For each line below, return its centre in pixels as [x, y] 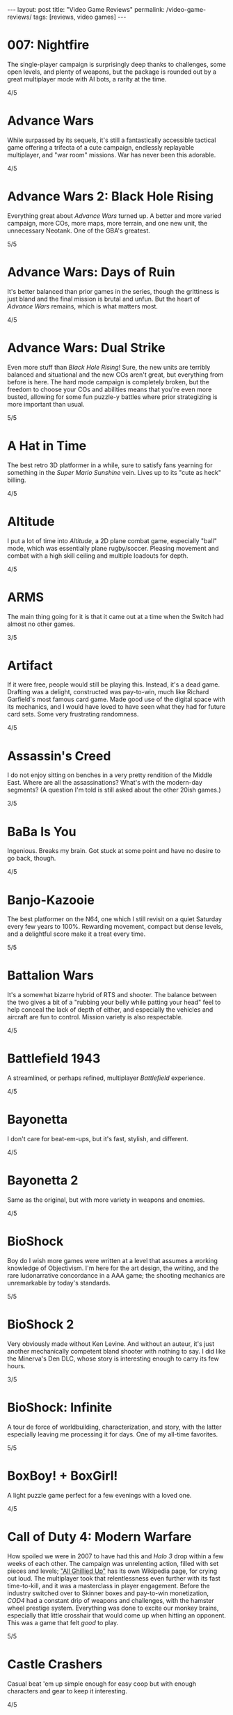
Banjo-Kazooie [51, 900]
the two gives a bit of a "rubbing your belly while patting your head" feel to [114, 1002]
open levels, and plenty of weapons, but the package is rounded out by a [112, 72]
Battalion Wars [50, 976]
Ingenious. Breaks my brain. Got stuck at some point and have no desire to [114, 851]
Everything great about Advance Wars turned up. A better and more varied [114, 216]
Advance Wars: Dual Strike [86, 348]
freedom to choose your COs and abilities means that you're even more [110, 389]
